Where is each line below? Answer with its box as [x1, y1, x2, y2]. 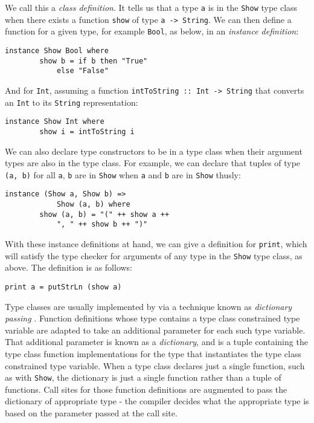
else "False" [56, 66, 109, 76]
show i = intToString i [39, 127, 135, 136]
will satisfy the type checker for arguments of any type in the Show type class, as [5, 249, 303, 262]
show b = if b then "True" [39, 56, 148, 65]
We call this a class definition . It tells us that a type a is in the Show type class [5, 1, 298, 13]
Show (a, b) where [56, 200, 130, 209]
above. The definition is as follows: [5, 261, 133, 274]
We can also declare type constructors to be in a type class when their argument [5, 144, 303, 157]
